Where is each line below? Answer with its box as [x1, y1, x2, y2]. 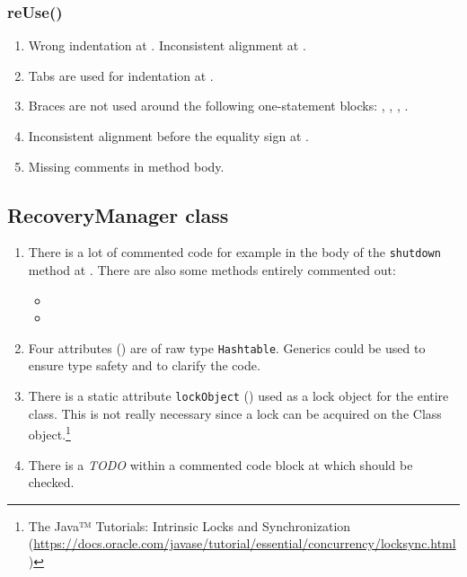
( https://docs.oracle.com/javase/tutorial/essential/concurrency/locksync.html [28, 534, 456, 553]
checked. [28, 473, 75, 492]
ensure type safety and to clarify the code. [28, 356, 260, 375]
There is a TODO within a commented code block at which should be [28, 455, 413, 474]
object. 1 [28, 422, 71, 443]
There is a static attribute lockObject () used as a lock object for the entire [28, 386, 449, 405]
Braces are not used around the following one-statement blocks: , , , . [28, 96, 409, 115]
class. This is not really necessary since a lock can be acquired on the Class [28, 404, 442, 422]
